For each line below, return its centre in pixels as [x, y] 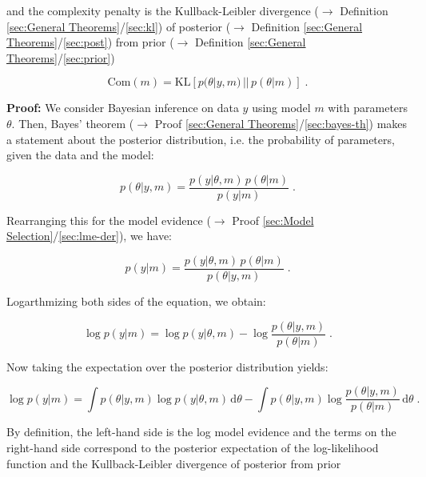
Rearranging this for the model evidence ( [109, 220]
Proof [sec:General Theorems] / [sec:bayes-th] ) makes [281, 123]
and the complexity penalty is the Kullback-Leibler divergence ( [163, 10]
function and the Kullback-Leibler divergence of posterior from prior [174, 463]
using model [281, 108]
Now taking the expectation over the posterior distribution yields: [167, 366]
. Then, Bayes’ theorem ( [73, 123]
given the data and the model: [80, 155]
